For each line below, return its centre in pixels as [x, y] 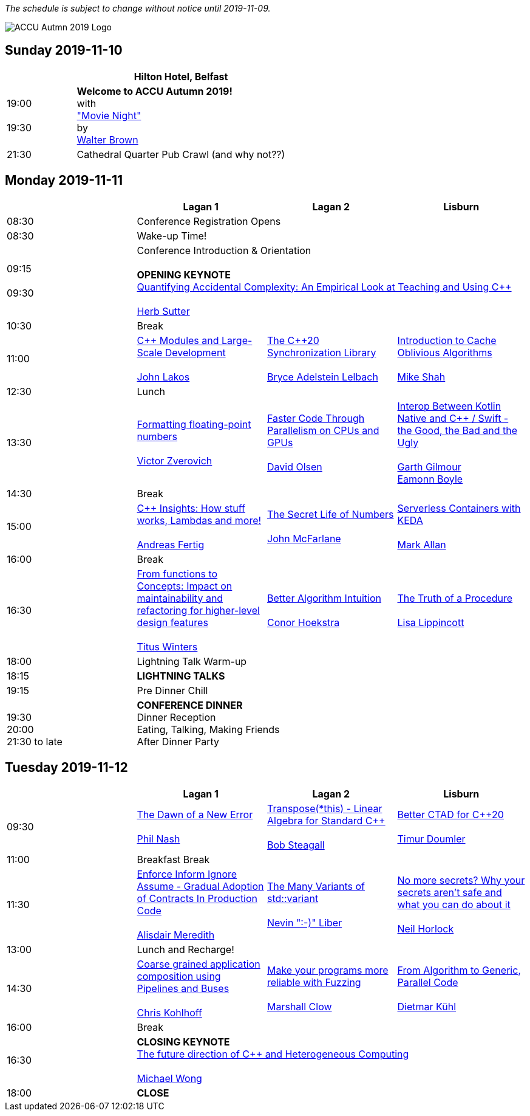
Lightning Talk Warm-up [192, 661]
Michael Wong [169, 1078]
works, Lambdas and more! [199, 520]
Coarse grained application [199, 964]
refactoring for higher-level [198, 610]
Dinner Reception [176, 717]
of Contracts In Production [197, 898]
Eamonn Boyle [430, 479]
